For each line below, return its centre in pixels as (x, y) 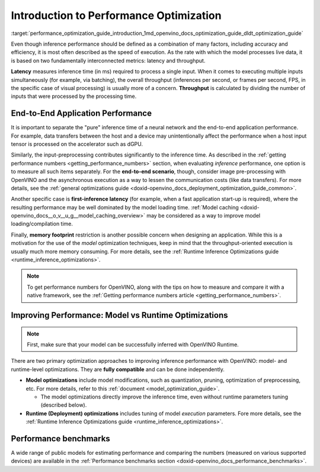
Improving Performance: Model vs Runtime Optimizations (119, 315)
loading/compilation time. (42, 224)
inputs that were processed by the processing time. (74, 96)
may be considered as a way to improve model (203, 216)
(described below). (64, 405)
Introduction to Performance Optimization (116, 15)
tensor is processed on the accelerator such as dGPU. (77, 144)
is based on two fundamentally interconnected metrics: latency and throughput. (108, 60)
